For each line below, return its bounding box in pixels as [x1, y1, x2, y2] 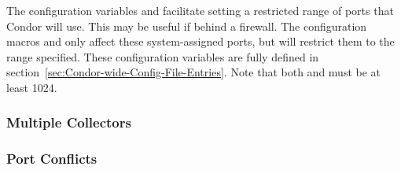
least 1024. [6, 79, 57, 95]
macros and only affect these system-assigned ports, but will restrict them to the [6, 33, 395, 50]
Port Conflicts [6, 149, 97, 168]
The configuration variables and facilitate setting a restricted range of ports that [6, 2, 394, 18]
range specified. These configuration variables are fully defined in [6, 48, 319, 65]
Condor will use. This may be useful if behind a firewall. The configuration [6, 17, 367, 34]
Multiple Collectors [6, 113, 131, 132]
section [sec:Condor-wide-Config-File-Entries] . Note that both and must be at [6, 64, 381, 80]
